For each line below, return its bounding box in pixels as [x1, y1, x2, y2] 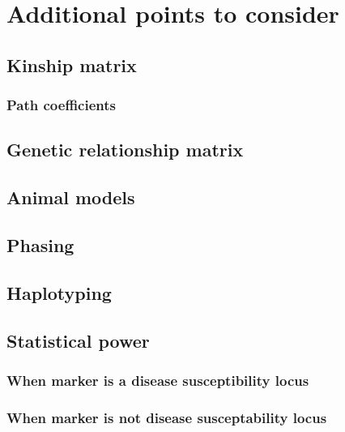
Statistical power [6, 327, 150, 353]
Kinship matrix [6, 52, 137, 77]
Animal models [6, 185, 135, 210]
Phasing [6, 232, 75, 257]
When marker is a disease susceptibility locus [6, 370, 309, 390]
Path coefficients [6, 95, 116, 115]
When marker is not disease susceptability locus [6, 407, 327, 427]
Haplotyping [6, 280, 112, 305]
